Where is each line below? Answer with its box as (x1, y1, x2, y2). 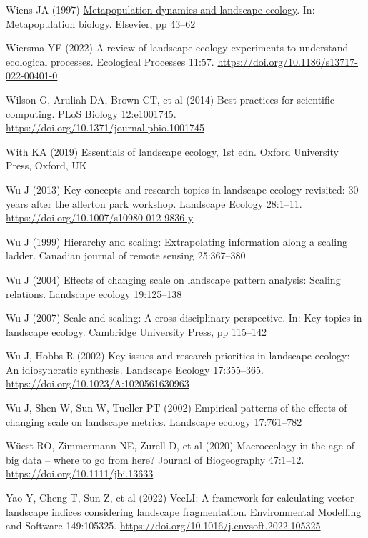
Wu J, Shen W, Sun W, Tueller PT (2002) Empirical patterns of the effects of (6, 400, 347, 415)
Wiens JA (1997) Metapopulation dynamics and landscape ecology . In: (6, 2, 315, 16)
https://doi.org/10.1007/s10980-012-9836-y (6, 210, 194, 225)
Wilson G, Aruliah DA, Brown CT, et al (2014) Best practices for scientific (6, 91, 334, 106)
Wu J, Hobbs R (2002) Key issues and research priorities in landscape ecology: (6, 348, 350, 363)
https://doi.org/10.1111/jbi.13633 (6, 466, 154, 481)
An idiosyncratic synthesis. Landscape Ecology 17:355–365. (6, 362, 264, 377)
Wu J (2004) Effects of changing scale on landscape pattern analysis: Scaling (6, 272, 341, 287)
